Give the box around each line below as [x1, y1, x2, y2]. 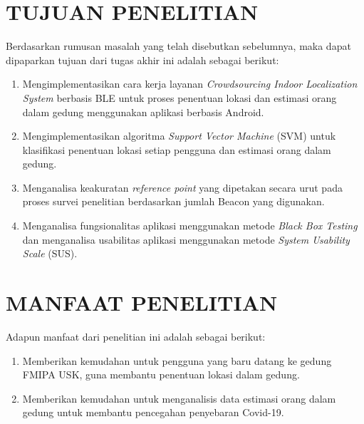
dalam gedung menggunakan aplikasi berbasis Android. [22, 104, 264, 119]
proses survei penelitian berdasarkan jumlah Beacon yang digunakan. [22, 194, 325, 209]
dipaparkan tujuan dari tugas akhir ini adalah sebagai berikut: [6, 52, 279, 67]
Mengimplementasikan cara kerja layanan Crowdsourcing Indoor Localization [22, 76, 358, 91]
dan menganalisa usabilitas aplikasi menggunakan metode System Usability [22, 232, 350, 247]
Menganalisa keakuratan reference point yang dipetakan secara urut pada [22, 180, 343, 195]
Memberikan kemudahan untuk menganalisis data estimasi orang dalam [22, 391, 336, 405]
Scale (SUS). [22, 246, 78, 261]
